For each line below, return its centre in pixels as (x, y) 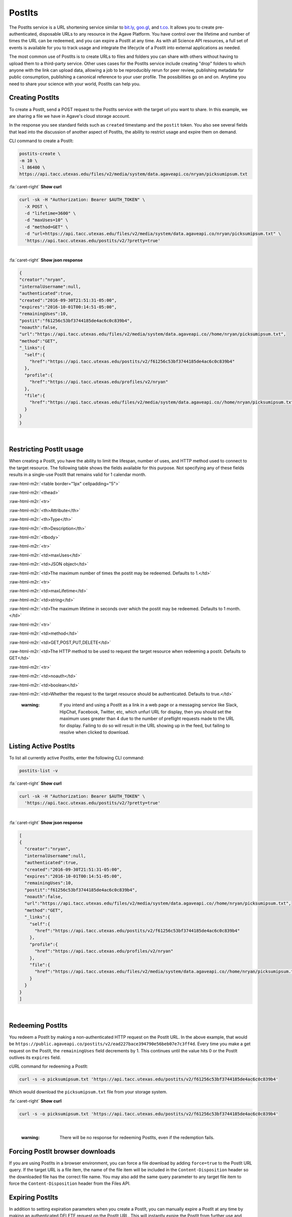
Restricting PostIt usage (46, 450)
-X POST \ (36, 206)
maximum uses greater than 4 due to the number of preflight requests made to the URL (147, 719)
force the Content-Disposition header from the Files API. (70, 1183)
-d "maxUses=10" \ (46, 220)
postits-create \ (40, 154)
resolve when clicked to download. (94, 732)
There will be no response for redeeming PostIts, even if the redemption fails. (137, 1138)
